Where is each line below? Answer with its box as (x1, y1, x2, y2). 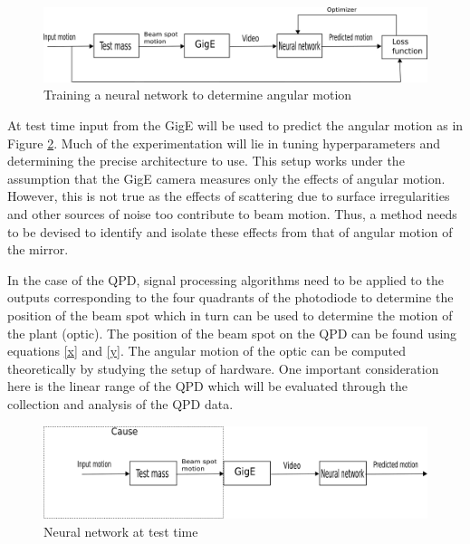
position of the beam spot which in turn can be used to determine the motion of (7, 305, 453, 324)
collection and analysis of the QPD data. (7, 394, 234, 413)
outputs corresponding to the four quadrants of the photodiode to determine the (7, 288, 454, 307)
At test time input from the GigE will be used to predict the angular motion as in (7, 116, 464, 134)
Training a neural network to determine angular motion (43, 85, 352, 104)
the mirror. (7, 240, 69, 259)
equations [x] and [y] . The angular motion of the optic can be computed (7, 341, 407, 360)
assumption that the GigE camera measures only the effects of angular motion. (7, 168, 446, 187)
